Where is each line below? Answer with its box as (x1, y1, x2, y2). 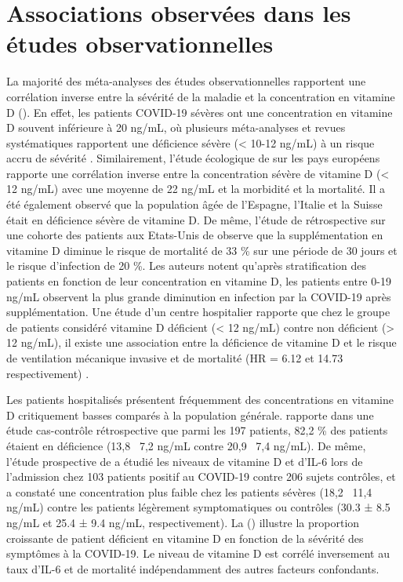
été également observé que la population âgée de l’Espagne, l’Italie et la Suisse (6, 196, 383, 213)
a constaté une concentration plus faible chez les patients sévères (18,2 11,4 (6, 483, 372, 500)
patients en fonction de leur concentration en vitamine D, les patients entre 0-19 (6, 273, 391, 289)
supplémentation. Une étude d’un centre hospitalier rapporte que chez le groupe (6, 304, 390, 320)
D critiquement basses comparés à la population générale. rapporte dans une (6, 406, 374, 423)
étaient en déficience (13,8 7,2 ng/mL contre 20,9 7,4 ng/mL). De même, (6, 437, 366, 453)
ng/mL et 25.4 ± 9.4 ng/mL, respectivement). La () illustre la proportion (6, 514, 360, 530)
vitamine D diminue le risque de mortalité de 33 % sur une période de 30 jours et (6, 242, 398, 258)
